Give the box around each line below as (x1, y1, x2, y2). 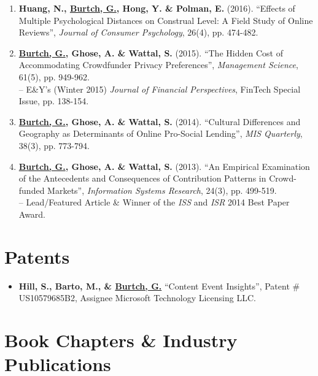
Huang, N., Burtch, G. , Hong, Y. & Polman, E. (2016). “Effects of (18, 2, 295, 14)
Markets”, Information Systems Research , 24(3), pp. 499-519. (47, 183, 277, 196)
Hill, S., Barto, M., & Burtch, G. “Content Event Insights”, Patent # (18, 279, 300, 292)
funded (18, 183, 45, 196)
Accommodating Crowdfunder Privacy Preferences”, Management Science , (18, 58, 298, 71)
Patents (4, 244, 70, 269)
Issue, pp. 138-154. (18, 94, 89, 107)
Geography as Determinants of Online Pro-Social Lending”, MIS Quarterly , (18, 127, 303, 140)
